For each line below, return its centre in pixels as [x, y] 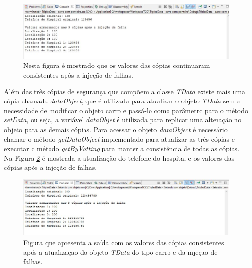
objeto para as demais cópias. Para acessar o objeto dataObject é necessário [116, 129]
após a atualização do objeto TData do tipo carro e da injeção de [120, 252]
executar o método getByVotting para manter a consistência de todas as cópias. [122, 148]
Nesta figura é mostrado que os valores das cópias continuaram [117, 65]
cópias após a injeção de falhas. [50, 167]
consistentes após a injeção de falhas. [78, 75]
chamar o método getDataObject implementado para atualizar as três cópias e [119, 139]
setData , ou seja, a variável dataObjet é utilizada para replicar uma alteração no [123, 120]
